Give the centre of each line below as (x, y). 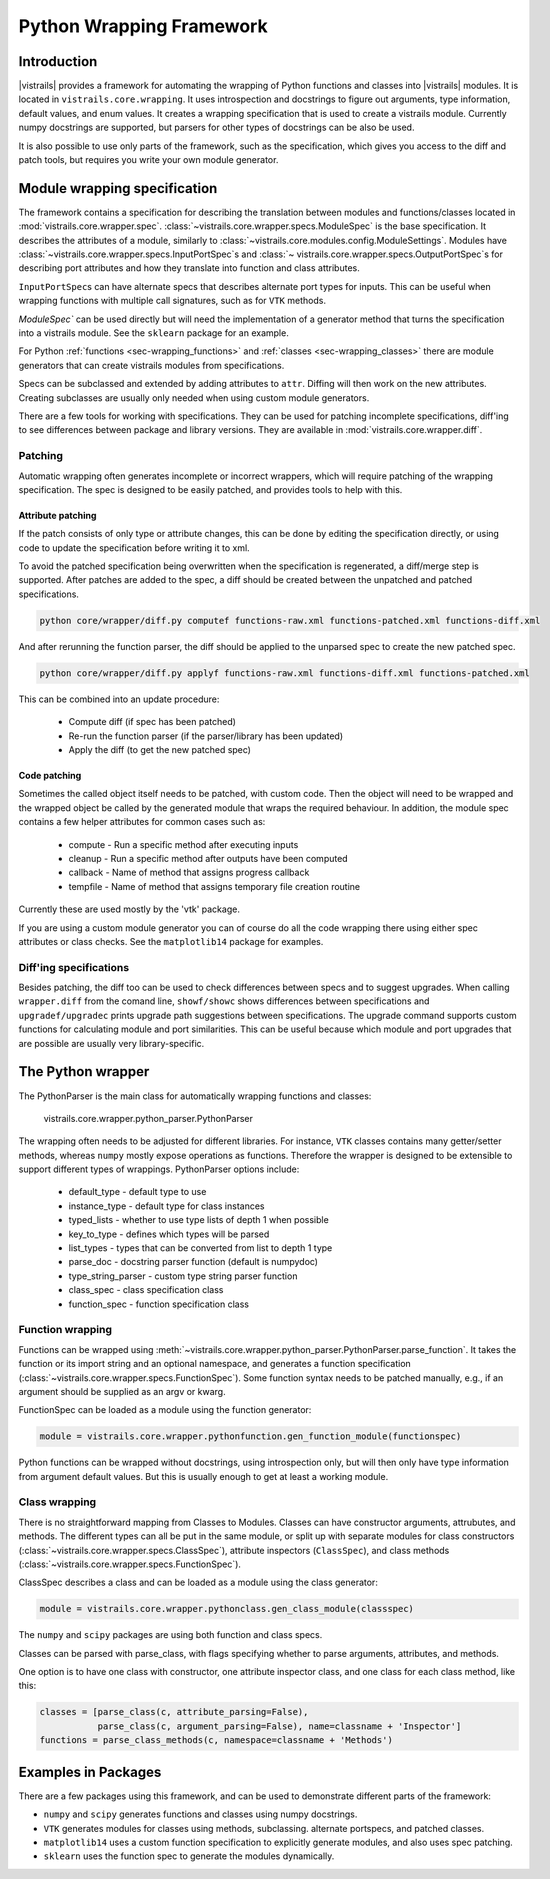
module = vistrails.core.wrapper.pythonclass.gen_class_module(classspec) (227, 1609)
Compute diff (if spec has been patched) (152, 722)
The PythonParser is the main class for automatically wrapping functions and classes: (195, 1096)
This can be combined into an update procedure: (119, 699)
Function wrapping (65, 1330)
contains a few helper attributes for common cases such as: (142, 822)
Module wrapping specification (118, 188)
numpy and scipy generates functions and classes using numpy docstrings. (200, 1814)
